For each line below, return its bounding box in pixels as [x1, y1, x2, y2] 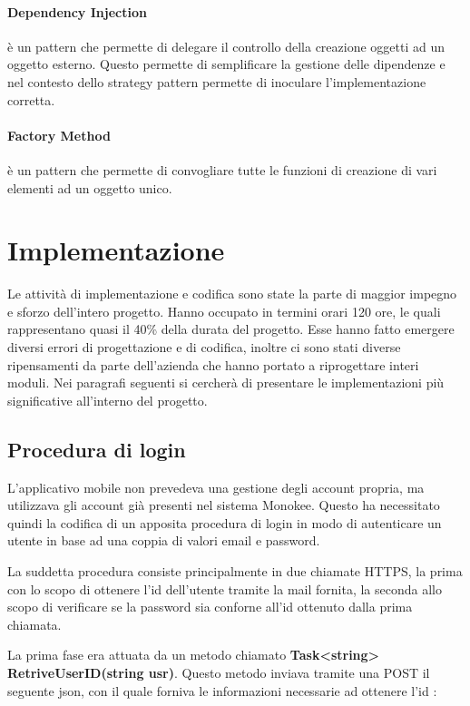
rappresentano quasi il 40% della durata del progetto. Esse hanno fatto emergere [7, 319, 455, 338]
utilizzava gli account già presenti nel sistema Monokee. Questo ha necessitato [7, 495, 440, 515]
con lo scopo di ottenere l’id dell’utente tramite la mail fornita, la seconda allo [7, 579, 442, 598]
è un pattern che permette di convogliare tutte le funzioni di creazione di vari [7, 160, 437, 179]
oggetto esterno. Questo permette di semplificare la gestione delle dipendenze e [7, 54, 446, 74]
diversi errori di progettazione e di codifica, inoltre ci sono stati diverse [7, 338, 401, 357]
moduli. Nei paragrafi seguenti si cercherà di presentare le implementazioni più [7, 373, 445, 392]
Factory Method [7, 125, 111, 144]
